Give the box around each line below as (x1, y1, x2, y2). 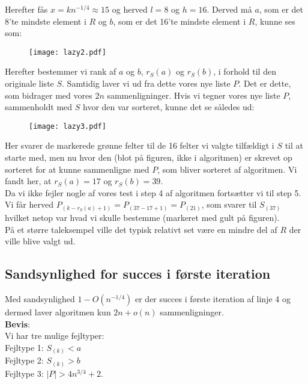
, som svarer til (201, 198, 257, 211)
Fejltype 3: (5, 367, 44, 379)
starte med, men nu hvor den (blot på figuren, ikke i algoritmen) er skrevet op (5, 151, 292, 164)
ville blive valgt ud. (5, 235, 76, 247)
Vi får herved (5, 198, 53, 211)
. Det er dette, (238, 77, 291, 90)
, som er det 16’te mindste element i (113, 14, 246, 27)
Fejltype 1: (5, 341, 44, 353)
